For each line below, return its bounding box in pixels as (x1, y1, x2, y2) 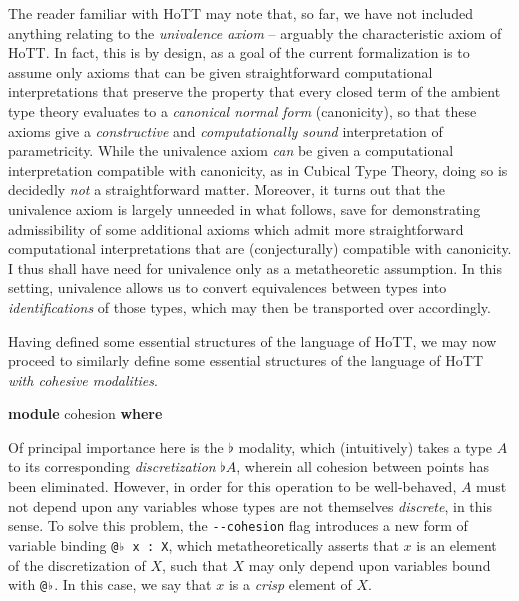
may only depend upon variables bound (248, 554, 491, 575)
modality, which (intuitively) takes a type (238, 436, 493, 457)
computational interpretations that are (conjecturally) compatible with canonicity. (8, 238, 512, 259)
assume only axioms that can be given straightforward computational (8, 61, 433, 82)
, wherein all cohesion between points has (236, 456, 489, 477)
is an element (416, 534, 497, 555)
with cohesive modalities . (8, 369, 158, 390)
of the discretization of (8, 554, 146, 575)
